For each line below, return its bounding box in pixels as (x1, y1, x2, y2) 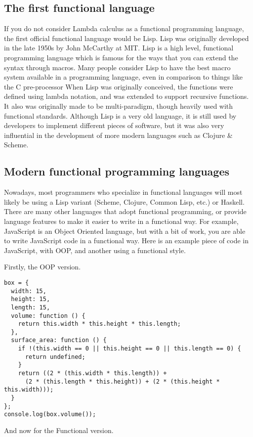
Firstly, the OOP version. (4, 262, 81, 272)
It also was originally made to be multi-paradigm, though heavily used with (4, 100, 233, 111)
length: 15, (11, 304, 50, 311)
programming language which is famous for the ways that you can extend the (4, 52, 238, 62)
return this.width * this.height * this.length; (18, 320, 181, 328)
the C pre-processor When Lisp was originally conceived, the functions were (4, 81, 233, 91)
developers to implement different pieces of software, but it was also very (4, 120, 224, 131)
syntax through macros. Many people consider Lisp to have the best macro (4, 62, 231, 72)
